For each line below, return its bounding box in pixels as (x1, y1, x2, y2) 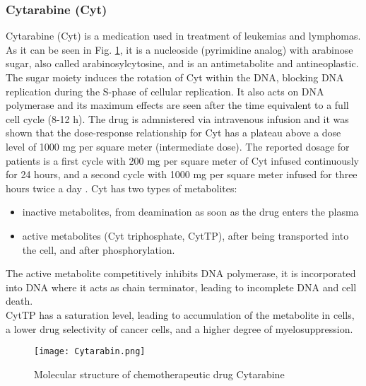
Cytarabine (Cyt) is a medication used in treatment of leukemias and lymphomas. (6, 28, 361, 43)
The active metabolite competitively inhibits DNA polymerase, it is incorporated (6, 266, 356, 281)
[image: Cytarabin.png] (34, 346, 146, 357)
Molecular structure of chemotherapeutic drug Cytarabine (34, 366, 285, 381)
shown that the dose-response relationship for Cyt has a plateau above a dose (6, 125, 341, 140)
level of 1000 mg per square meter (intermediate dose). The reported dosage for (6, 139, 350, 153)
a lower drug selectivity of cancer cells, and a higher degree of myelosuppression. (6, 321, 353, 336)
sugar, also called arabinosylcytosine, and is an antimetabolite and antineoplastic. (6, 56, 359, 71)
